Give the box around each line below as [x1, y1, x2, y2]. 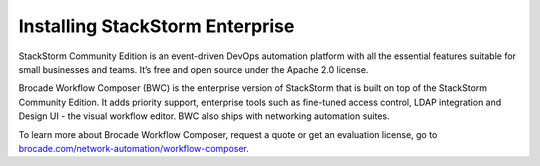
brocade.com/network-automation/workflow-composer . [18, 142, 250, 154]
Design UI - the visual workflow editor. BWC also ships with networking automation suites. [18, 110, 390, 122]
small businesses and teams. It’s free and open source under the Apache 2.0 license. [18, 63, 369, 75]
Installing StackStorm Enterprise [18, 15, 295, 37]
